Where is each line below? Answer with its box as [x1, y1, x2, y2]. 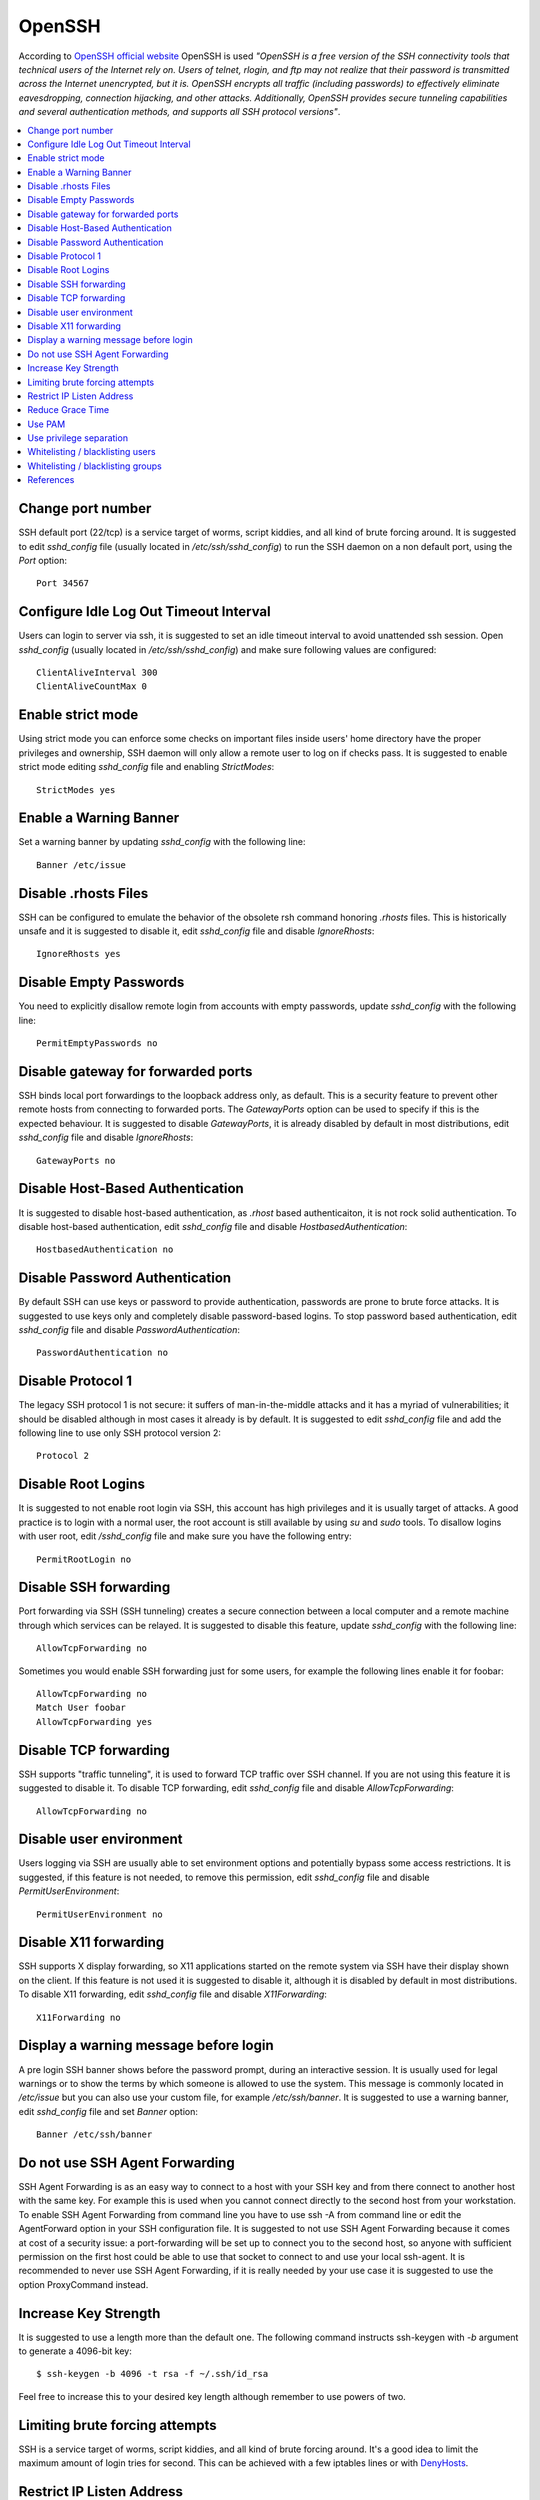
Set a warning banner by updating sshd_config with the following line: [18, 836, 306, 848]
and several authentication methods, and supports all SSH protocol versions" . [18, 106, 341, 118]
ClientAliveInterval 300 [36, 667, 158, 679]
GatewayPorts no [36, 1155, 116, 1166]
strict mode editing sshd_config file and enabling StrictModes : [18, 761, 275, 773]
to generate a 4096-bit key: [18, 2345, 132, 2357]
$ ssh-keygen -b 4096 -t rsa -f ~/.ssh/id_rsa [36, 2368, 269, 2380]
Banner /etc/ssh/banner [36, 2129, 153, 2140]
